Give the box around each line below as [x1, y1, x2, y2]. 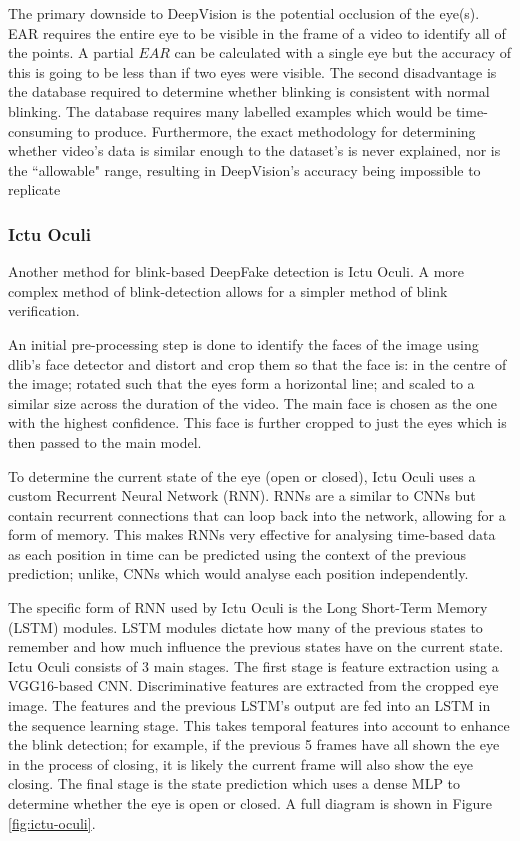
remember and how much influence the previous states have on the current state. [8, 636, 504, 657]
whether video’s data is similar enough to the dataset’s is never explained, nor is [8, 140, 501, 161]
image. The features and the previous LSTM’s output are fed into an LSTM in [8, 695, 491, 716]
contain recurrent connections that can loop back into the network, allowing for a [8, 504, 506, 525]
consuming [8, 120, 73, 141]
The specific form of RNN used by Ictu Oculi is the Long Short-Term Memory [8, 597, 488, 618]
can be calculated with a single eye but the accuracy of [174, 42, 512, 63]
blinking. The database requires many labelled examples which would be [8, 100, 452, 121]
